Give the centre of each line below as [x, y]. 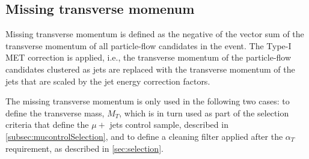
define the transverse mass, [55, 112]
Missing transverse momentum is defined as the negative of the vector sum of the [155, 34]
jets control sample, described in [169, 124]
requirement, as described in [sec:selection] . [84, 148]
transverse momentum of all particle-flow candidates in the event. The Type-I [148, 45]
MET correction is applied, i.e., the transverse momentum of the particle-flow [148, 57]
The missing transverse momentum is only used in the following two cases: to [148, 101]
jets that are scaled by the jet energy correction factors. [108, 81]
